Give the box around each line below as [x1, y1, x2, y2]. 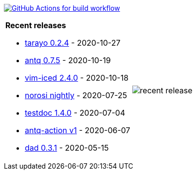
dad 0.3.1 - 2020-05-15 [25, 143, 109, 153]
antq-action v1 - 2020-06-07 [25, 125, 130, 135]
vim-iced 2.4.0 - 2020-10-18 [25, 73, 129, 83]
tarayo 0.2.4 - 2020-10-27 [25, 38, 121, 48]
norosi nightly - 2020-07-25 [25, 90, 127, 100]
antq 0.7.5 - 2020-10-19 [25, 55, 111, 65]
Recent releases [5, 20, 66, 30]
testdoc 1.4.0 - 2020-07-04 [25, 108, 125, 118]
